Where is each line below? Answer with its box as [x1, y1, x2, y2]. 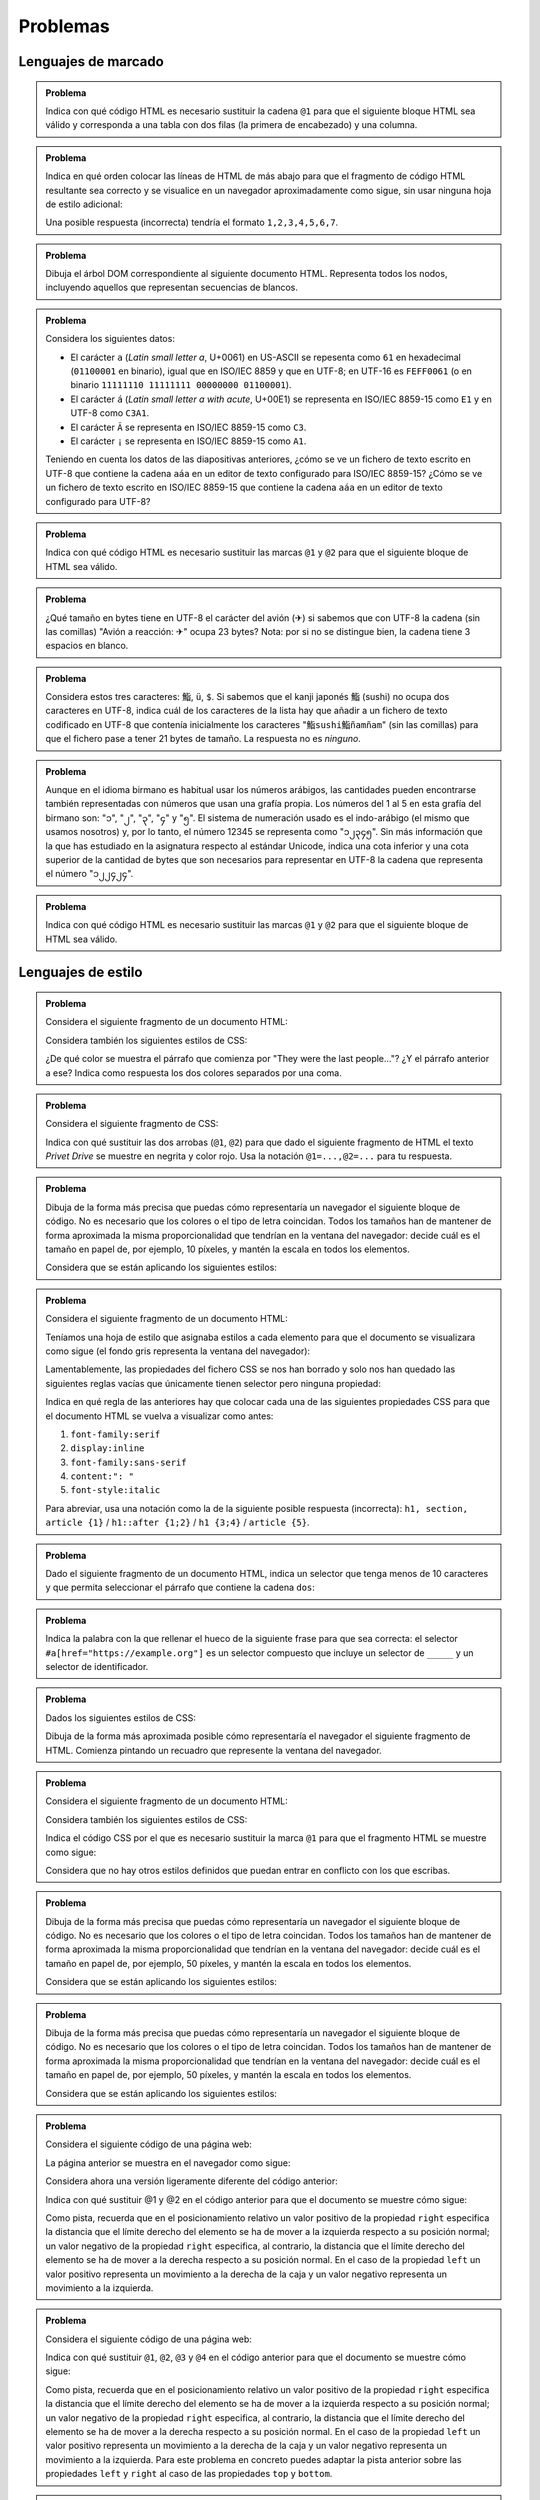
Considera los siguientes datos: [45, 333, 175, 345]
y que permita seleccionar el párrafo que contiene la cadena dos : [45, 1581, 315, 1594]
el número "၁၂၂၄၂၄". [45, 868, 134, 880]
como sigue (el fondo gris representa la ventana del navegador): [45, 1345, 310, 1357]
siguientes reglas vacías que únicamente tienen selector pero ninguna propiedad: [45, 1377, 382, 1389]
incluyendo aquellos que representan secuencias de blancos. [45, 281, 299, 294]
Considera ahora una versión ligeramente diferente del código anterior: [45, 2175, 339, 2187]
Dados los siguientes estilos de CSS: [45, 1711, 197, 1724]
